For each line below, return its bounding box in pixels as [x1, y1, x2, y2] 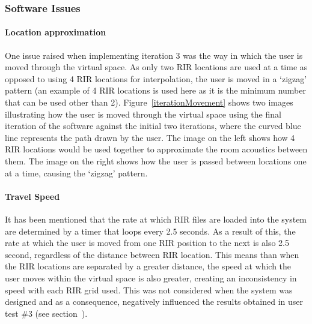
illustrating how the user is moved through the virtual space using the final [5, 107, 281, 120]
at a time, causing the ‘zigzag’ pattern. [5, 166, 148, 179]
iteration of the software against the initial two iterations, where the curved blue [5, 119, 301, 132]
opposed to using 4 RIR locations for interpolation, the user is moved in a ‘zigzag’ [5, 72, 307, 85]
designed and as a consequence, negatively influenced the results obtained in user [5, 295, 303, 308]
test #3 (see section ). [5, 307, 88, 319]
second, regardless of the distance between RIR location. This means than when [5, 248, 299, 260]
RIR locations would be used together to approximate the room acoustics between [5, 143, 308, 155]
